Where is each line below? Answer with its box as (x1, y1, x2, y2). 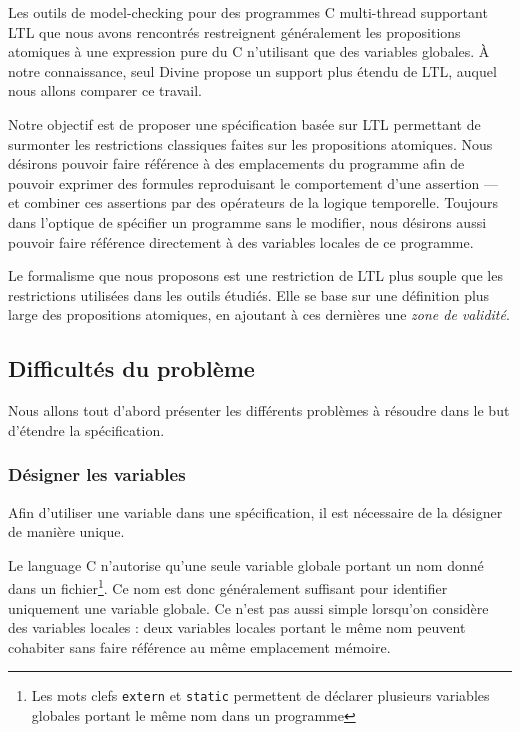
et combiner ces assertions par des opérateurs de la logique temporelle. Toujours (8, 192, 498, 213)
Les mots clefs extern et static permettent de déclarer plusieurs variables (31, 685, 490, 706)
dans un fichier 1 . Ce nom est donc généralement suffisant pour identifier (8, 575, 448, 598)
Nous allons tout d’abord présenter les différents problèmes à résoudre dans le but (8, 400, 510, 421)
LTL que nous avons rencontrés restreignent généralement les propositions (8, 21, 461, 42)
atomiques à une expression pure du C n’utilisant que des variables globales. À (8, 41, 490, 62)
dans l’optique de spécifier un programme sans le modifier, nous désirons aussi (8, 211, 487, 232)
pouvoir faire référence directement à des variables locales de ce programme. (8, 231, 474, 252)
